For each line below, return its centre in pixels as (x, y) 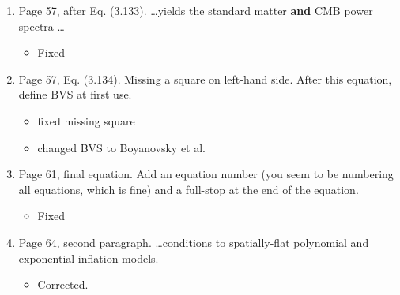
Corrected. (63, 284)
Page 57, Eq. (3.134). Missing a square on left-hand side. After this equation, (205, 78)
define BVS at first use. (75, 94)
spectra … (42, 26)
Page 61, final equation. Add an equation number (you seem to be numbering (206, 174)
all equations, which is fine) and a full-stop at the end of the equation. (189, 189)
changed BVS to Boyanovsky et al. (121, 147)
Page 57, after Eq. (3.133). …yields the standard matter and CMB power (196, 10)
